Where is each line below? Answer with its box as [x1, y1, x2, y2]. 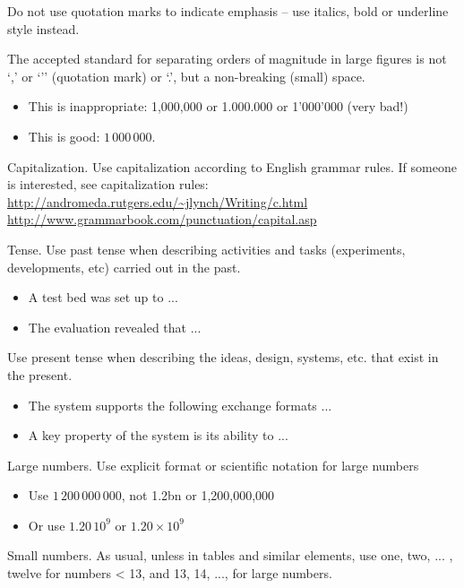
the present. [7, 365, 73, 384]
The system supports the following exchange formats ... [28, 395, 332, 414]
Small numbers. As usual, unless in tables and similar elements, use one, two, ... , [7, 546, 453, 565]
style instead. [7, 19, 80, 38]
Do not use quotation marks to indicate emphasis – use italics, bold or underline [7, 2, 449, 20]
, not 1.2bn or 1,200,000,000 [121, 486, 275, 505]
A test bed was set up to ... [28, 288, 178, 307]
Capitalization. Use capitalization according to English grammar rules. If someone [7, 157, 457, 176]
